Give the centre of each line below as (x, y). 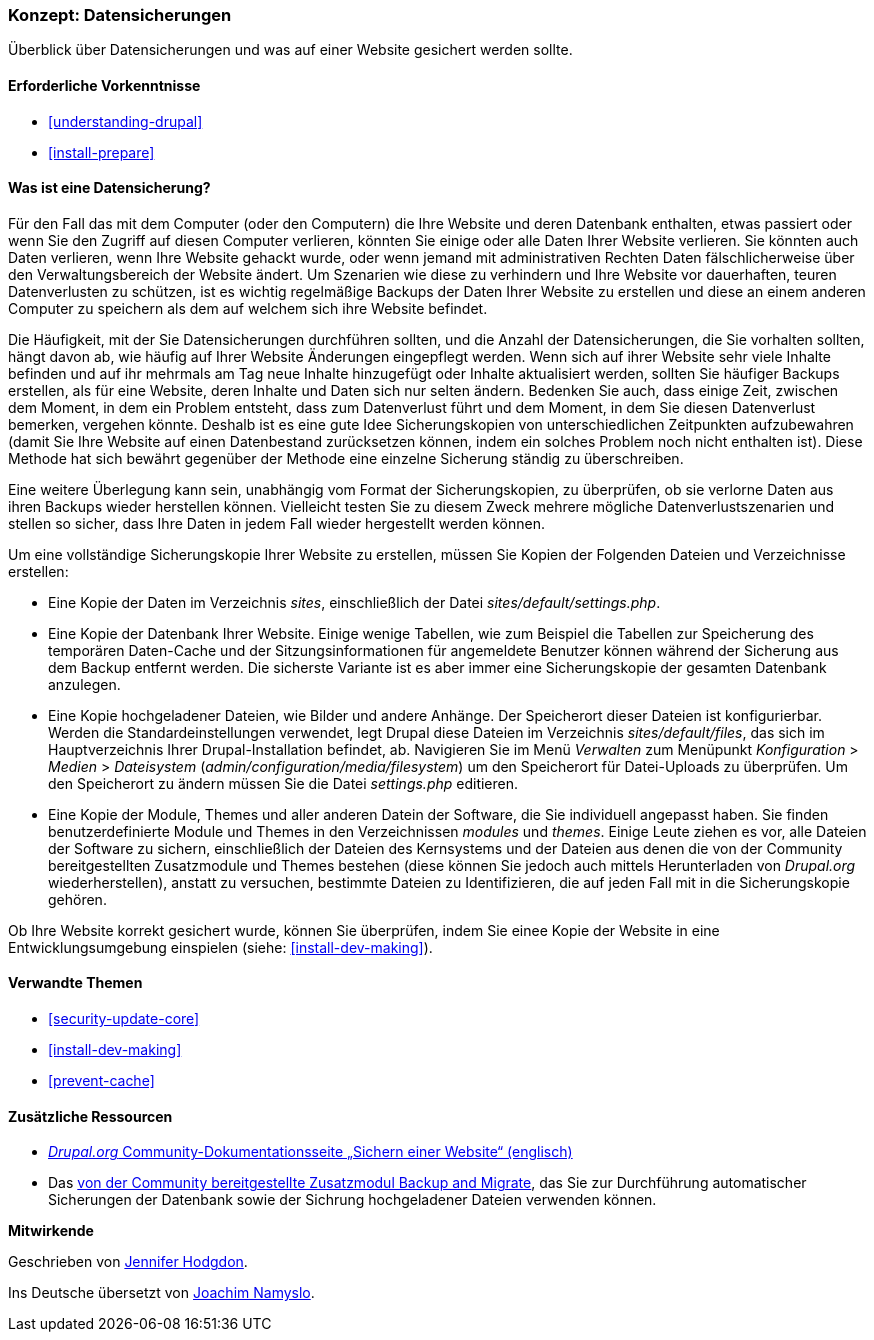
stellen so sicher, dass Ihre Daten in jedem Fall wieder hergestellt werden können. (276, 523)
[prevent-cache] (101, 1081)
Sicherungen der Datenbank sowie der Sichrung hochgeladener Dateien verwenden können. (352, 1200)
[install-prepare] (101, 152)
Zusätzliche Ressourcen (90, 1116)
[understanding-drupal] (125, 121)
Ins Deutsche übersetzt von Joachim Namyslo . (161, 1293)
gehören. (77, 899)
